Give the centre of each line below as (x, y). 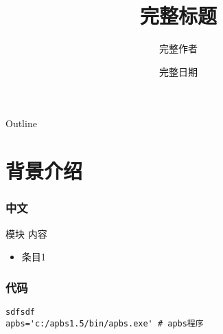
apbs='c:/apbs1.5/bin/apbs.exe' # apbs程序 (105, 323)
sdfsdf (20, 312)
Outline (21, 123)
